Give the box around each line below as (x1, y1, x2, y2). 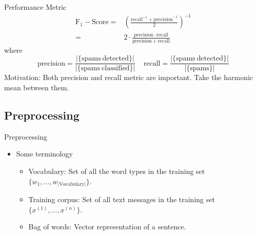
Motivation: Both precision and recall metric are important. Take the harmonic (4, 72, 253, 83)
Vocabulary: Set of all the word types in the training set (28, 166, 205, 177)
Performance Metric (4, 2, 67, 12)
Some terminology (16, 148, 73, 159)
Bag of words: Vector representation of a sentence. (28, 221, 186, 232)
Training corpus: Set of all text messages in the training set (28, 194, 215, 205)
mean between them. (4, 82, 69, 93)
